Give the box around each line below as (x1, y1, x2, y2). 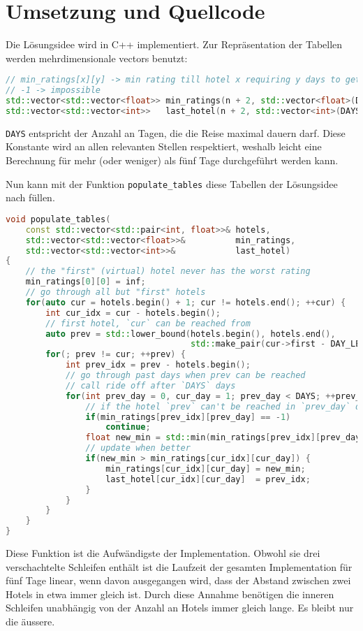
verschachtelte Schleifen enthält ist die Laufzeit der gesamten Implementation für (6, 559, 353, 574)
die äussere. (6, 614, 55, 628)
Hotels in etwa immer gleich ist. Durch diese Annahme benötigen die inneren (6, 586, 334, 601)
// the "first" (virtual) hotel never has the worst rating (25, 266, 311, 277)
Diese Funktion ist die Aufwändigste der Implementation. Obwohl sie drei (6, 546, 320, 560)
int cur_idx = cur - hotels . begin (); (45, 307, 221, 318)
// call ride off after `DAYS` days (65, 380, 236, 391)
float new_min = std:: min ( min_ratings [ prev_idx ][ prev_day (85, 433, 361, 443)
